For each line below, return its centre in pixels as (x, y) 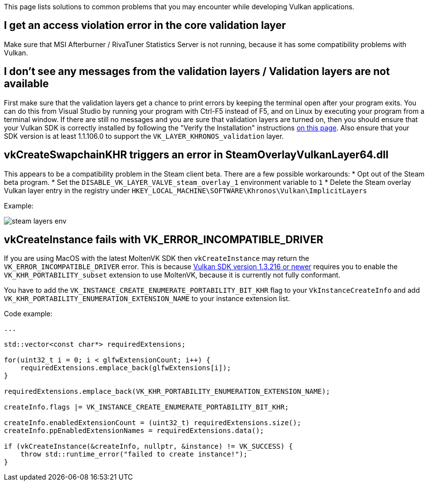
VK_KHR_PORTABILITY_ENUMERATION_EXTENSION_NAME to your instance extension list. (147, 299)
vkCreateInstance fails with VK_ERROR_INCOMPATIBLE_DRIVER (164, 239)
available (26, 84)
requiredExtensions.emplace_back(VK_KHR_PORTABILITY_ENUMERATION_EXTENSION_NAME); (167, 392)
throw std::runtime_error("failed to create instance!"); (134, 454)
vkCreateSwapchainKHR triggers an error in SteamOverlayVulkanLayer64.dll (196, 155)
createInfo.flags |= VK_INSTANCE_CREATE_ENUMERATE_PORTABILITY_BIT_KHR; (146, 407)
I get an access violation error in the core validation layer (145, 26)
